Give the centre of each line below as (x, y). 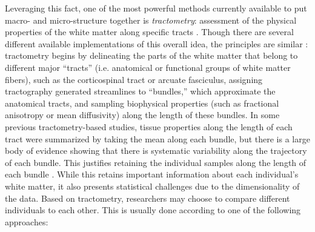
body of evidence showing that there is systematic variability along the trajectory (156, 151)
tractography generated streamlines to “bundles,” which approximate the (140, 91)
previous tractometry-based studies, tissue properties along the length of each (149, 126)
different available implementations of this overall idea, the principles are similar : (157, 43)
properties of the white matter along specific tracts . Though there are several (149, 32)
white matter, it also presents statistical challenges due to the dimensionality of (152, 186)
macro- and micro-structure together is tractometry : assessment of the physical (151, 20)
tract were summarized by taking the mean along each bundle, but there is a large (157, 138)
